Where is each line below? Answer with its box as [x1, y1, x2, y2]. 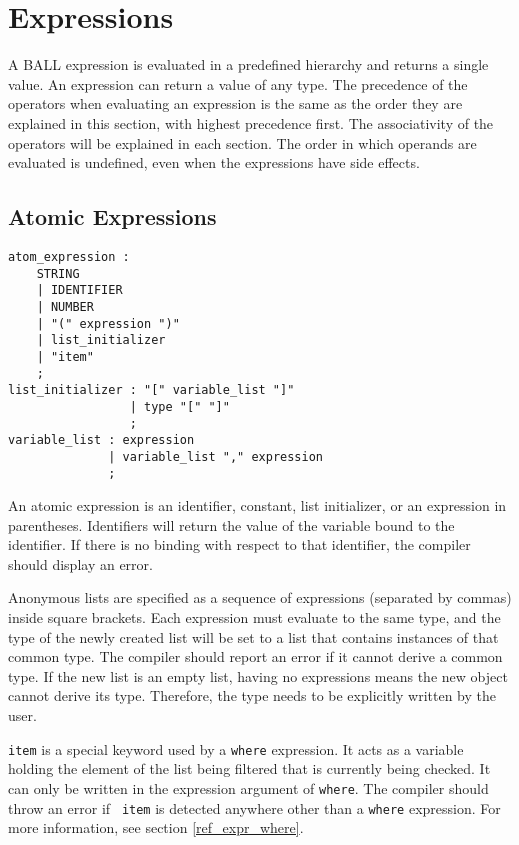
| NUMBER [36, 299, 94, 314]
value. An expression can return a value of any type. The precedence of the [8, 73, 468, 94]
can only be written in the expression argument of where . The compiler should [8, 777, 489, 798]
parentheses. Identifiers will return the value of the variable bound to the [8, 514, 455, 535]
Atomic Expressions [8, 201, 217, 232]
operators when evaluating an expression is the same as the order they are [8, 93, 463, 114]
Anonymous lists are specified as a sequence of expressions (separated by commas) [8, 587, 512, 608]
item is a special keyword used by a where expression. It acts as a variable [8, 738, 464, 759]
